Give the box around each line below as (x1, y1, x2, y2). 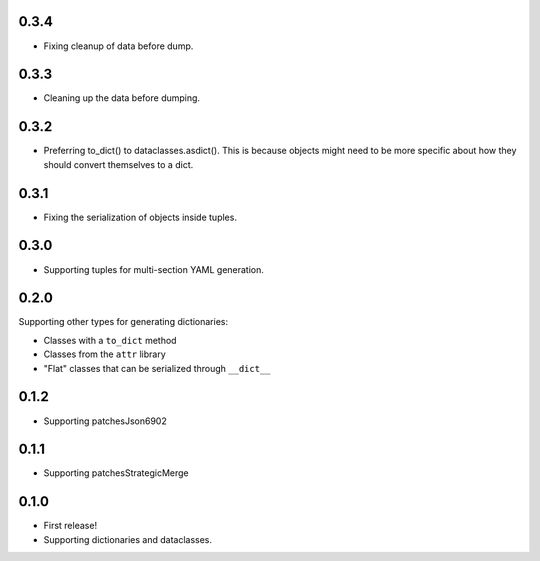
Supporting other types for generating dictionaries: (18, 316, 229, 328)
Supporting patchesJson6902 (43, 415, 167, 427)
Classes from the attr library (43, 348, 167, 360)
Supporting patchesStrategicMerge (43, 467, 189, 479)
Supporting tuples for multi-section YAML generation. (43, 263, 265, 275)
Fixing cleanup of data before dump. (43, 40, 194, 52)
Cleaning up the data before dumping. (43, 92, 200, 104)
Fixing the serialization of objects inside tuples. (43, 211, 237, 223)
